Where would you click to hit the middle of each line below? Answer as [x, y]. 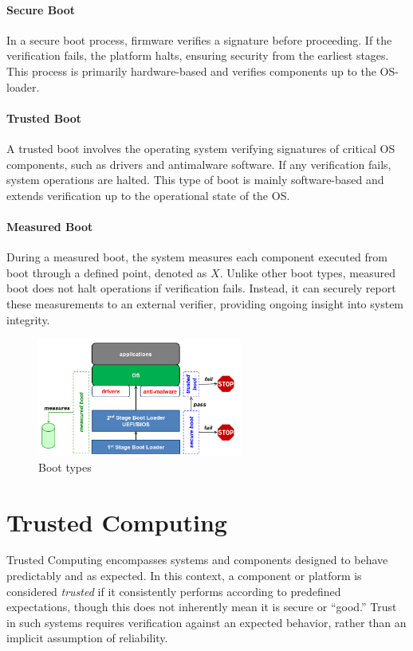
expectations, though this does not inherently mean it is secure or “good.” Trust [202, 607]
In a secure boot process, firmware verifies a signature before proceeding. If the [199, 39]
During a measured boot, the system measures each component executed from [197, 257]
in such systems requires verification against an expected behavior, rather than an [206, 622]
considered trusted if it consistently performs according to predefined [174, 591]
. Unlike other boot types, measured [307, 272]
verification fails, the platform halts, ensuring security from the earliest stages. [198, 55]
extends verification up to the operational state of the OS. [148, 195]
